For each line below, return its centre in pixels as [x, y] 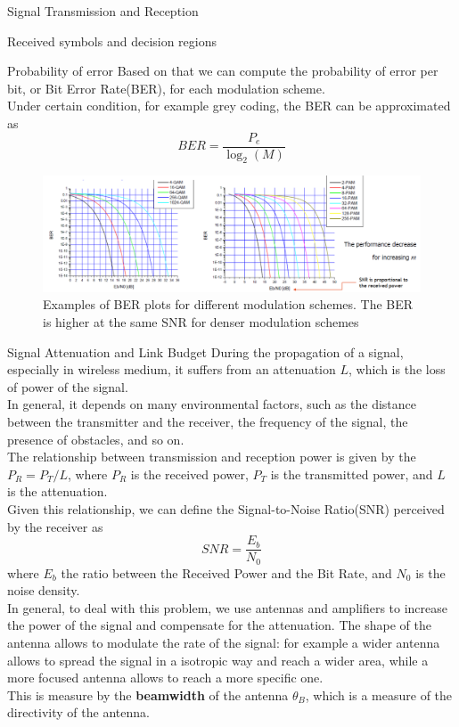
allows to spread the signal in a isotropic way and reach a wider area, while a [218, 660]
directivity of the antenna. [78, 712]
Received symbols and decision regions [112, 41]
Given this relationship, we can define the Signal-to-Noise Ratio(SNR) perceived [226, 508]
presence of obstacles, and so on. [96, 439]
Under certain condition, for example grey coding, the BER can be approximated [229, 106]
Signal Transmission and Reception [103, 11]
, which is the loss [397, 369]
